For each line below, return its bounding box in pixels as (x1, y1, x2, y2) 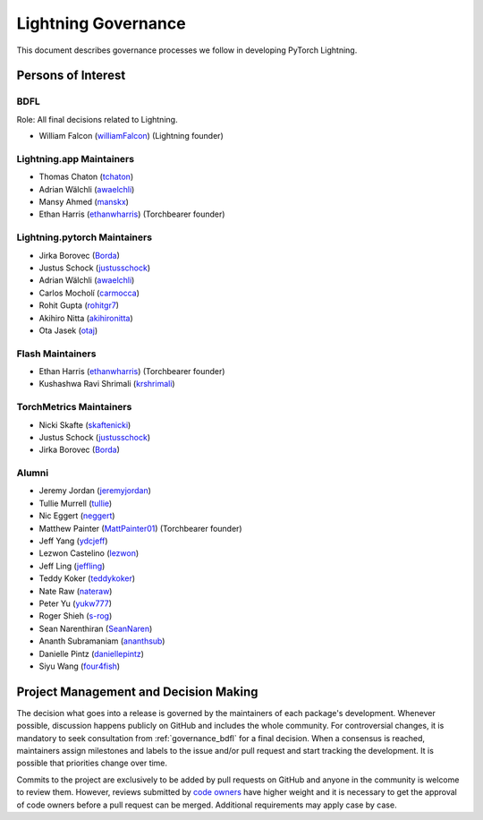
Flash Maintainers (16, 347, 97, 360)
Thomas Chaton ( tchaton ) (38, 171, 134, 183)
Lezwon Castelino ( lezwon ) (38, 548, 140, 559)
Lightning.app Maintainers (16, 152, 134, 165)
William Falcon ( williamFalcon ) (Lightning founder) (38, 131, 224, 141)
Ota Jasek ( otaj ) (38, 325, 98, 336)
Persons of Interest (16, 68, 126, 83)
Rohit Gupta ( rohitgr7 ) (38, 300, 120, 311)
